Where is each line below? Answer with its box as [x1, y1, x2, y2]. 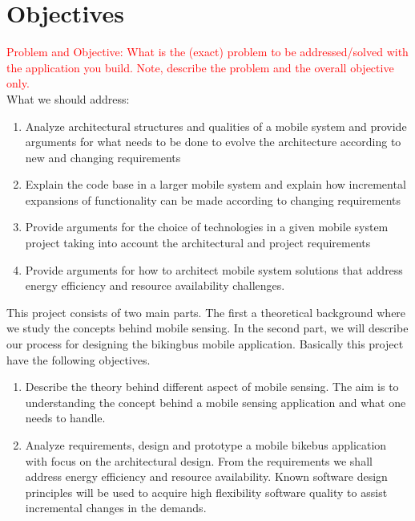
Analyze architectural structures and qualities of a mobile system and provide [25, 117, 407, 134]
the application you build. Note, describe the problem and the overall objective [6, 59, 394, 75]
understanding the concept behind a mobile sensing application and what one [25, 393, 406, 410]
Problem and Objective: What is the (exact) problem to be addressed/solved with [6, 43, 409, 60]
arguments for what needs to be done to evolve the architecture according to [25, 133, 401, 150]
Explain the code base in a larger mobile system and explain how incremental [25, 176, 406, 193]
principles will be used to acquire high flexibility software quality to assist [25, 483, 388, 500]
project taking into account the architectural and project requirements [25, 234, 371, 251]
